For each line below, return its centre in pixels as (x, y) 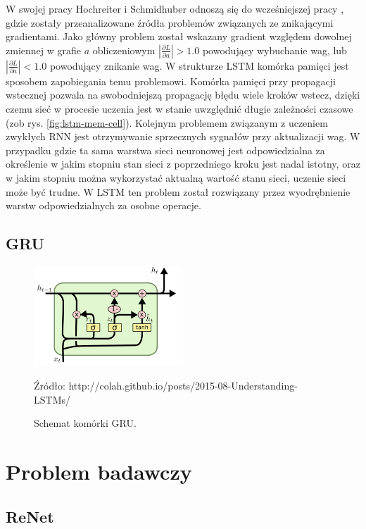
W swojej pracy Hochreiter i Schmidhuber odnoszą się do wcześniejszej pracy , (175, 8)
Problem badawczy (99, 471)
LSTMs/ (52, 399)
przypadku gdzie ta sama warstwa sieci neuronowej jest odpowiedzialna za (165, 150)
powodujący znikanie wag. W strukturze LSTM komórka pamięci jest (199, 65)
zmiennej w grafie (43, 50)
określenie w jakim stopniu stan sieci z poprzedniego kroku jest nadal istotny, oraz (183, 164)
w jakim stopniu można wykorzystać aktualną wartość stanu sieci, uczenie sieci (176, 177)
